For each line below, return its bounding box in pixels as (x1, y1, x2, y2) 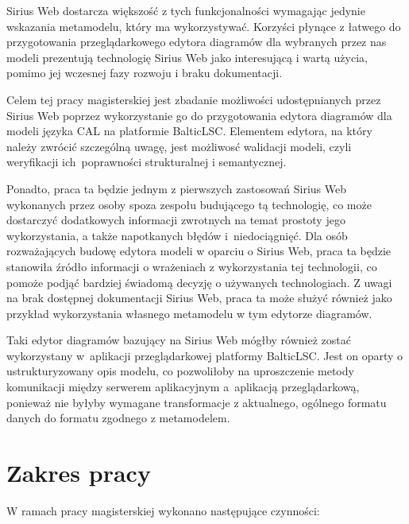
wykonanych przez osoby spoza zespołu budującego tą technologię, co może (6, 196, 372, 212)
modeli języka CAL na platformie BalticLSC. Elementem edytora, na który (6, 122, 372, 139)
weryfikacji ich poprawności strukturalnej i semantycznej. (6, 153, 287, 170)
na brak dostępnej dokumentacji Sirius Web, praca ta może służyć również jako (6, 289, 392, 306)
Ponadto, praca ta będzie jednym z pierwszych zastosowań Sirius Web (6, 180, 346, 196)
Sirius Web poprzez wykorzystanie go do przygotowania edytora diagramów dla (6, 107, 392, 123)
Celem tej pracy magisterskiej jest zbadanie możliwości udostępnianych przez (6, 91, 381, 107)
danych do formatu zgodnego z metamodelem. (6, 409, 230, 426)
